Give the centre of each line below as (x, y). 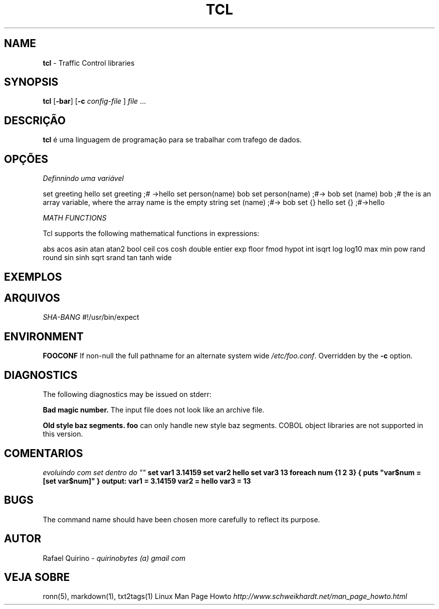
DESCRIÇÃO (35, 120)
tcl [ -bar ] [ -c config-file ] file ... (94, 101)
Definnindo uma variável (83, 178)
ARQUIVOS (32, 298)
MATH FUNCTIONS (75, 218)
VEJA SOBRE (37, 577)
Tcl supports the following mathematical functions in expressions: (151, 234)
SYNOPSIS (31, 82)
